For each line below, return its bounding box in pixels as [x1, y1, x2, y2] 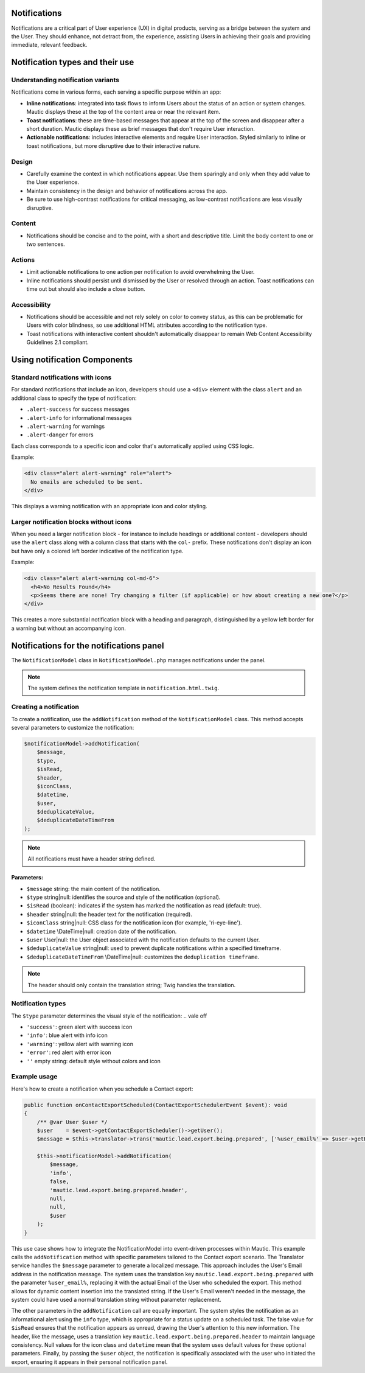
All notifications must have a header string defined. [27, 855, 156, 862]
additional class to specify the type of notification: [11, 394, 137, 402]
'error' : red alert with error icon [26, 1049, 112, 1056]
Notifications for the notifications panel [11, 640, 164, 651]
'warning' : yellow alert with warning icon [26, 1040, 134, 1047]
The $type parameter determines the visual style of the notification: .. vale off [11, 1012, 207, 1019]
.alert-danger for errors [26, 431, 94, 438]
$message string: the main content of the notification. [26, 885, 161, 892]
